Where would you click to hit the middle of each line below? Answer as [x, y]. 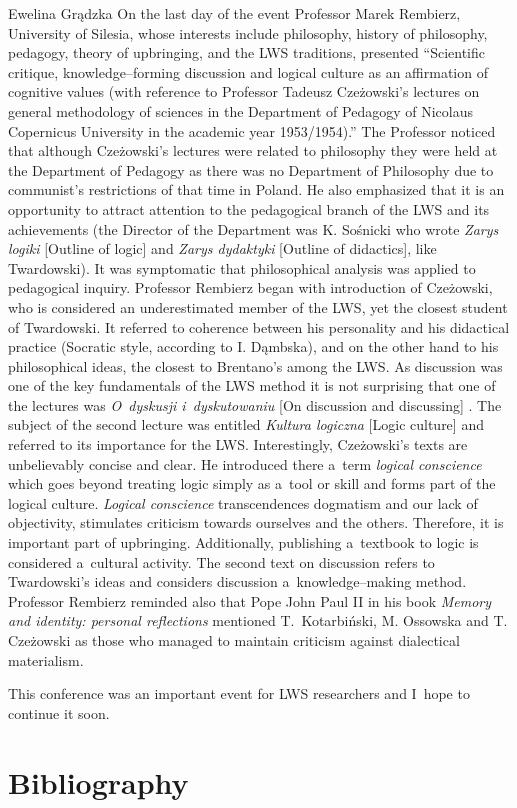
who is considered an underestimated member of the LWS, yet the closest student [258, 306]
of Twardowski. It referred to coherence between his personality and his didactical [259, 326]
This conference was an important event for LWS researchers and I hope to [239, 693]
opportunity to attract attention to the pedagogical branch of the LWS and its [249, 208]
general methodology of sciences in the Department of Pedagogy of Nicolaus [241, 110]
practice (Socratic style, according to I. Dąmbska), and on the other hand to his [253, 346]
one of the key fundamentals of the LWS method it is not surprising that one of [252, 385]
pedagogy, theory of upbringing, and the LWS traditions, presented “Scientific [246, 52]
